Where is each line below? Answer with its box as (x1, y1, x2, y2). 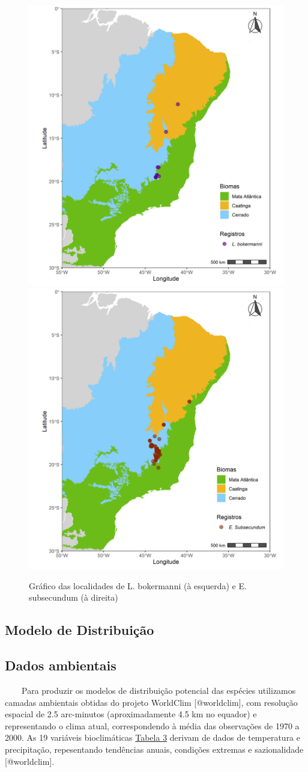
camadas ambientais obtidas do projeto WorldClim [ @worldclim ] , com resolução (5, 696, 298, 708)
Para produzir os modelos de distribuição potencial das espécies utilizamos (21, 684, 296, 697)
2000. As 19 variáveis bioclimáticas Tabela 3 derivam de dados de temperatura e (5, 731, 300, 744)
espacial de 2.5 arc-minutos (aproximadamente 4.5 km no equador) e (5, 708, 257, 720)
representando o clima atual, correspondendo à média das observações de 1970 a (5, 719, 300, 732)
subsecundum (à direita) (29, 591, 118, 604)
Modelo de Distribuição (5, 620, 154, 639)
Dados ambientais (5, 656, 116, 675)
